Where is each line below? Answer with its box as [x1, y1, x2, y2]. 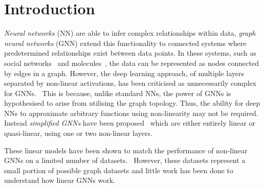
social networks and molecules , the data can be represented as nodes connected [4, 57, 259, 68]
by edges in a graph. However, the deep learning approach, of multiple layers [4, 67, 244, 78]
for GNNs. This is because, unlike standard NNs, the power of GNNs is [4, 87, 231, 98]
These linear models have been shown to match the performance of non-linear [4, 145, 248, 155]
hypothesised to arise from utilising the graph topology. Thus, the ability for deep [4, 98, 260, 108]
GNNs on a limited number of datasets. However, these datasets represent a [4, 155, 246, 166]
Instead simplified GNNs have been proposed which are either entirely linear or [4, 118, 255, 128]
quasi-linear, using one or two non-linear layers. [4, 128, 152, 138]
